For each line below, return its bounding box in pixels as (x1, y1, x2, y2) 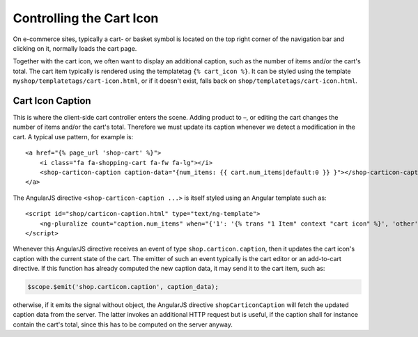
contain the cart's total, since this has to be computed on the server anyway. (13, 320, 233, 329)
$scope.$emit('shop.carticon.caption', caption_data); (27, 283, 219, 291)
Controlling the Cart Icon (13, 10, 159, 26)
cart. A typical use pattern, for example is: (13, 132, 134, 141)
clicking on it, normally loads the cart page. (13, 44, 137, 52)
